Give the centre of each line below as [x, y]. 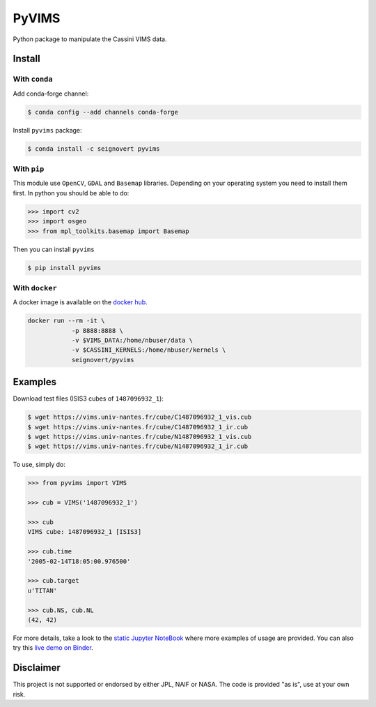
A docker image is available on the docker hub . [80, 302]
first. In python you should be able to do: [71, 193]
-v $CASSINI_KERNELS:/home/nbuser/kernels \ [149, 350]
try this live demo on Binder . [53, 648]
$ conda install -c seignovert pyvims [94, 149]
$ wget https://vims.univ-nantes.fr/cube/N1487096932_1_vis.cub [140, 437]
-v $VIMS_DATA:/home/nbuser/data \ [132, 341]
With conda [33, 79]
